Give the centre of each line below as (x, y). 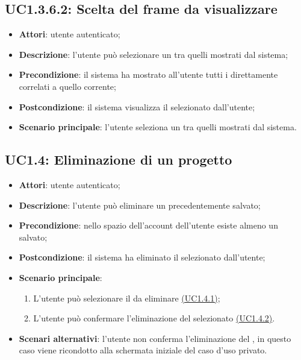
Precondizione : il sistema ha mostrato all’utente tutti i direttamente (148, 74)
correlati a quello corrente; (67, 86)
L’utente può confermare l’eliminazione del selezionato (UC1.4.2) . (154, 318)
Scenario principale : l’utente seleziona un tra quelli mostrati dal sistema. (158, 127)
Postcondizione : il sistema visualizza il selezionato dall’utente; (137, 106)
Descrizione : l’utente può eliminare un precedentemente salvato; (140, 205)
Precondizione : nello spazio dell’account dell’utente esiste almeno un (148, 225)
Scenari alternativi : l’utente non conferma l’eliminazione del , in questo (155, 338)
